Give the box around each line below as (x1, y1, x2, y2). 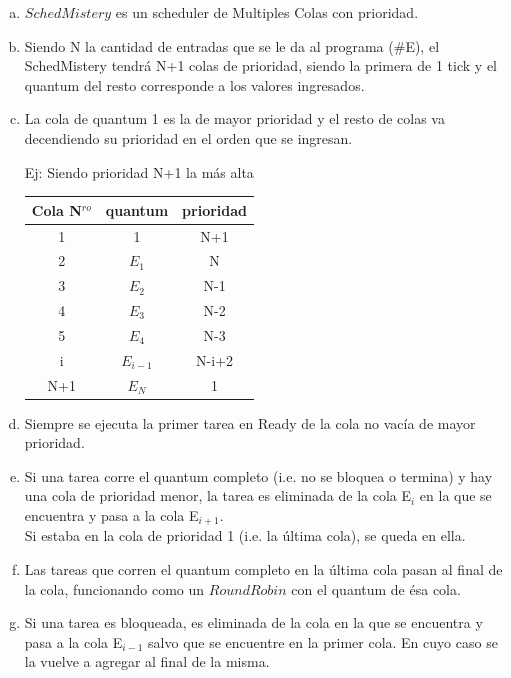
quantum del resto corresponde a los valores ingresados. (24, 74, 365, 95)
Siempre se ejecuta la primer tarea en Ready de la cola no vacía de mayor (24, 412, 476, 433)
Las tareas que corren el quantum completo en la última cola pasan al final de (24, 559, 503, 580)
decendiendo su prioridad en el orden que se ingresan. (24, 127, 353, 148)
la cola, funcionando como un (24, 578, 205, 599)
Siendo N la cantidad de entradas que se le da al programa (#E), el (24, 35, 440, 56)
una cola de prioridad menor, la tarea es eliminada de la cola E (24, 485, 411, 506)
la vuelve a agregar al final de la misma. (24, 651, 270, 672)
